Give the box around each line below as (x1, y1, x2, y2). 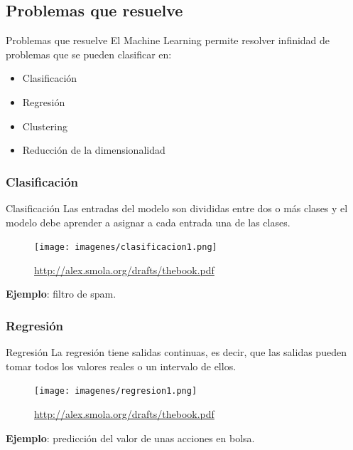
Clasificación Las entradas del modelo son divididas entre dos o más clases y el (6, 200, 348, 215)
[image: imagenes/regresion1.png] (34, 386, 197, 397)
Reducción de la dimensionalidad (22, 142, 165, 157)
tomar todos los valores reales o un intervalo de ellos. (6, 358, 237, 373)
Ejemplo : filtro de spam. (6, 286, 116, 301)
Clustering (22, 118, 67, 133)
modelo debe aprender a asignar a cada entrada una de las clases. (6, 214, 290, 229)
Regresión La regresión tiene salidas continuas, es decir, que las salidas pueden (6, 345, 347, 360)
